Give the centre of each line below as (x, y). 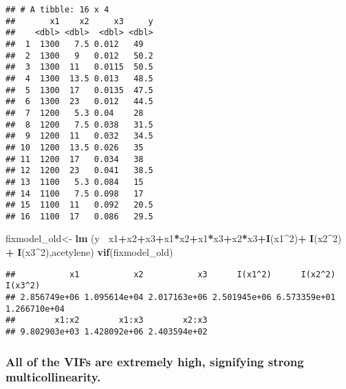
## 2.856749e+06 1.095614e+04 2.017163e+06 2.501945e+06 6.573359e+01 (171, 297)
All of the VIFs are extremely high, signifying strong (155, 361)
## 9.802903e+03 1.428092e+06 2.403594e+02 (107, 331)
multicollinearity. (53, 377)
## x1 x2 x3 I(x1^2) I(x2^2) (171, 274)
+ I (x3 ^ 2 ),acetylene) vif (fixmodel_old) (89, 252)
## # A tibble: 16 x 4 (57, 10)
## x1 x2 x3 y (79, 21)
